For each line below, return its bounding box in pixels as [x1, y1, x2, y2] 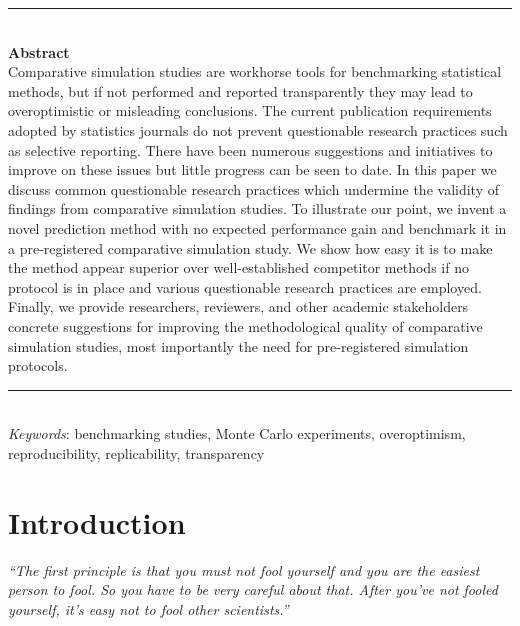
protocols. [8, 355, 68, 376]
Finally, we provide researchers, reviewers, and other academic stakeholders [8, 296, 469, 317]
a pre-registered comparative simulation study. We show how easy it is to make [8, 237, 493, 258]
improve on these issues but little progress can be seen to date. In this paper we [8, 159, 497, 180]
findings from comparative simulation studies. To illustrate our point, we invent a [8, 198, 507, 219]
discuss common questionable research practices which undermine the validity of [8, 178, 499, 199]
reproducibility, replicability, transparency [8, 442, 265, 463]
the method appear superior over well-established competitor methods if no [8, 257, 469, 278]
